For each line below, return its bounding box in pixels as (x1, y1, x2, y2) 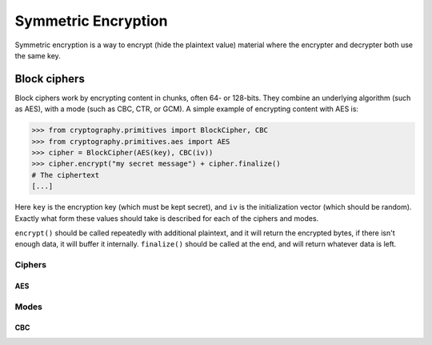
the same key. (14, 50, 62, 60)
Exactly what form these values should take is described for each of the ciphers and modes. (14, 213, 319, 223)
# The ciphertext (31, 170, 100, 179)
